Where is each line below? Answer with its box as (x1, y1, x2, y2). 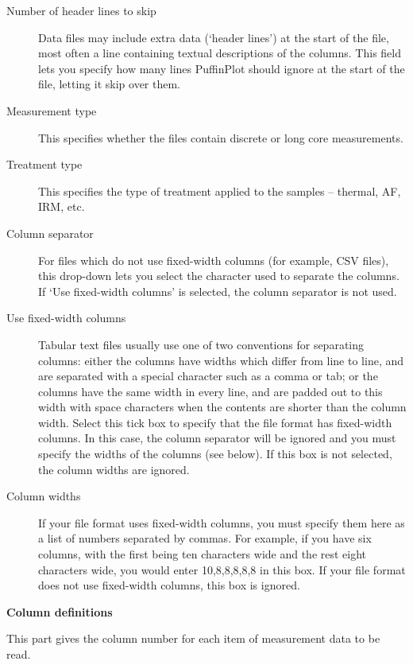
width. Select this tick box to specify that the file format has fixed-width (38, 414, 392, 430)
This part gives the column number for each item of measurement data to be (6, 630, 380, 647)
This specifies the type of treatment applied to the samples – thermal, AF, (38, 182, 401, 199)
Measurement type (6, 102, 97, 119)
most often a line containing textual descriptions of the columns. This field (38, 45, 401, 61)
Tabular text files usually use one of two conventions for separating (38, 336, 365, 352)
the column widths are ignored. (38, 461, 190, 477)
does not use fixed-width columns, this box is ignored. (38, 577, 300, 593)
